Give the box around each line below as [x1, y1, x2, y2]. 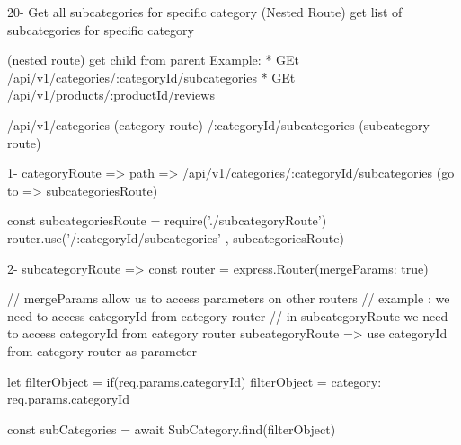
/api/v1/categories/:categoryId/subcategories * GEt [7, 67, 296, 86]
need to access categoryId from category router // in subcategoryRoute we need [7, 306, 448, 325]
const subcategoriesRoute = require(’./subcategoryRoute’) [7, 211, 327, 230]
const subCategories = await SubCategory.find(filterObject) [7, 419, 336, 438]
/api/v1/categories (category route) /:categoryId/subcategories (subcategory [7, 115, 430, 134]
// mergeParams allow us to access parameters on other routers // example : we [7, 289, 450, 308]
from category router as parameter [7, 341, 198, 360]
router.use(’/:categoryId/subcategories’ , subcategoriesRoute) [7, 228, 344, 247]
